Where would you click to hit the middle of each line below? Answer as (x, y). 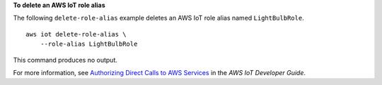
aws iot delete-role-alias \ (76, 34)
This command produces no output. (65, 60)
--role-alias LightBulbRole (89, 44)
